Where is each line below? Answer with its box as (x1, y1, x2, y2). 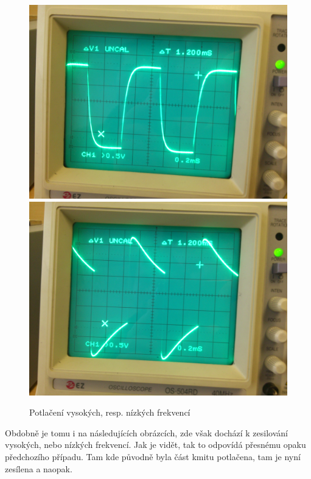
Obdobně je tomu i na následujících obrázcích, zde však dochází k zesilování (5, 426, 288, 439)
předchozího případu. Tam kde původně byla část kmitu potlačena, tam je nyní (5, 450, 301, 463)
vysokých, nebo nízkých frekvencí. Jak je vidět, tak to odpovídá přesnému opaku (5, 438, 306, 451)
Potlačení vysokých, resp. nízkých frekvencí (29, 406, 190, 419)
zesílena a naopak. (5, 462, 72, 475)
